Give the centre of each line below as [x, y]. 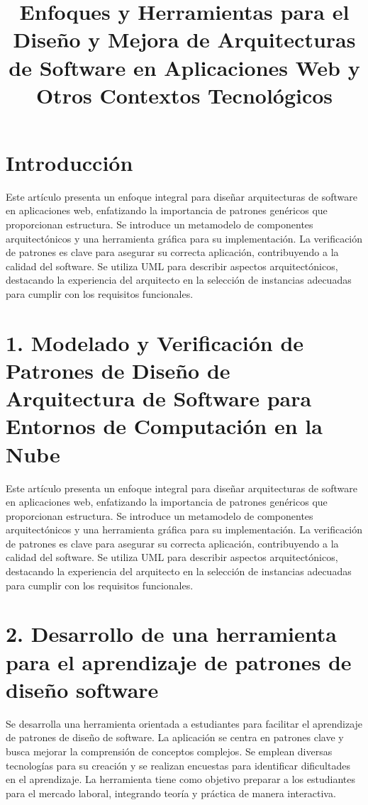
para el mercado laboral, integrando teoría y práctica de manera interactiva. [171, 793]
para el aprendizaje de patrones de [179, 661]
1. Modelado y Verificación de [155, 342]
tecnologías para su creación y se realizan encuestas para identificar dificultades [178, 765]
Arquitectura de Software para [159, 398]
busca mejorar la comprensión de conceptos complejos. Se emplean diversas [169, 751]
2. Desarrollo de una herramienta [171, 634]
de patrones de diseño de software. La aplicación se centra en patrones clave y [175, 737]
